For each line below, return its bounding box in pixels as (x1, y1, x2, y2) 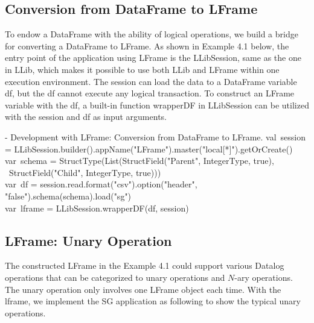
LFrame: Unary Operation (5, 231, 172, 249)
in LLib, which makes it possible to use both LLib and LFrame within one (5, 63, 280, 75)
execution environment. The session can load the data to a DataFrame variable (5, 75, 297, 87)
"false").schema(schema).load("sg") (5, 189, 132, 202)
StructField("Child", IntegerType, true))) (8, 166, 161, 178)
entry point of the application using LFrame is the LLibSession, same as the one (5, 51, 301, 64)
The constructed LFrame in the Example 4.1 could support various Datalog (5, 259, 284, 272)
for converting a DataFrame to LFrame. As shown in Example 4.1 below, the (5, 39, 289, 52)
